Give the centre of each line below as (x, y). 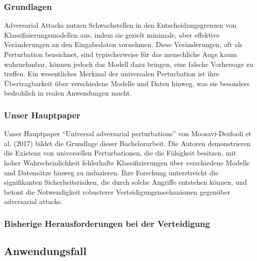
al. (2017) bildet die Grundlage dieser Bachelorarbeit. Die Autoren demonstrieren (127, 143)
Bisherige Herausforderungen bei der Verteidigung (107, 223)
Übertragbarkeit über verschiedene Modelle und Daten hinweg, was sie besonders (127, 83)
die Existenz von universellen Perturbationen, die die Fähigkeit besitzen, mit (120, 153)
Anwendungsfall (45, 251)
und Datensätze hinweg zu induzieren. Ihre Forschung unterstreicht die (111, 172)
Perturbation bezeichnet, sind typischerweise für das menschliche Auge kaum (121, 54)
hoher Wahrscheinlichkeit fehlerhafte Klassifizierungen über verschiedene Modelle (127, 162)
